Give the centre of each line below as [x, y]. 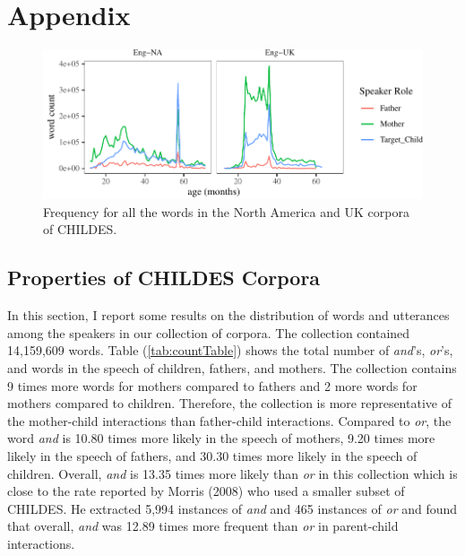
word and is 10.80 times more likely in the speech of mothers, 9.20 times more [221, 438]
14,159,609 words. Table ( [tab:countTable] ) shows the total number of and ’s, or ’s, [230, 350]
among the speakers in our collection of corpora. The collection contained [209, 332]
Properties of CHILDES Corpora [164, 278]
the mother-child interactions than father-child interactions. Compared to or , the [229, 420]
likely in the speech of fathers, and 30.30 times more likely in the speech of [212, 455]
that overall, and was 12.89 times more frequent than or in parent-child [203, 526]
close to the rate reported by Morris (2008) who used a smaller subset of [206, 491]
